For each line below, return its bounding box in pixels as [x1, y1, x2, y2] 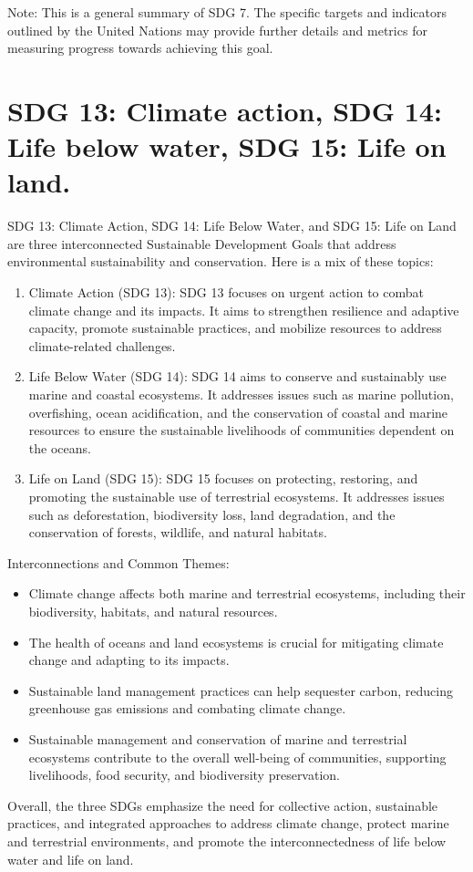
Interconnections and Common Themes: [7, 553, 230, 572]
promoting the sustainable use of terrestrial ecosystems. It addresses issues [28, 487, 445, 505]
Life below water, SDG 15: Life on [7, 128, 447, 165]
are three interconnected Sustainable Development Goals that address [7, 234, 396, 253]
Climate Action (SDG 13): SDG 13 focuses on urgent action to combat [28, 283, 424, 302]
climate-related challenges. [28, 336, 176, 355]
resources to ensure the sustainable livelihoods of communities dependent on [28, 420, 455, 440]
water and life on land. [7, 849, 134, 868]
